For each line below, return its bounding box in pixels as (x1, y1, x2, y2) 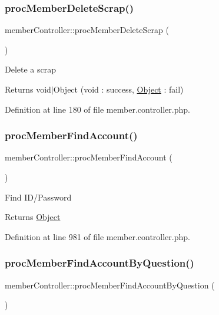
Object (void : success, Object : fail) (53, 83, 184, 95)
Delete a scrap (5, 63, 57, 76)
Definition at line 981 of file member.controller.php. (5, 230, 190, 242)
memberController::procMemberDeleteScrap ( (5, 24, 169, 36)
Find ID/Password (5, 191, 72, 203)
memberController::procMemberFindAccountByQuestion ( (5, 278, 215, 291)
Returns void (5, 83, 51, 95)
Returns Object (5, 211, 61, 223)
